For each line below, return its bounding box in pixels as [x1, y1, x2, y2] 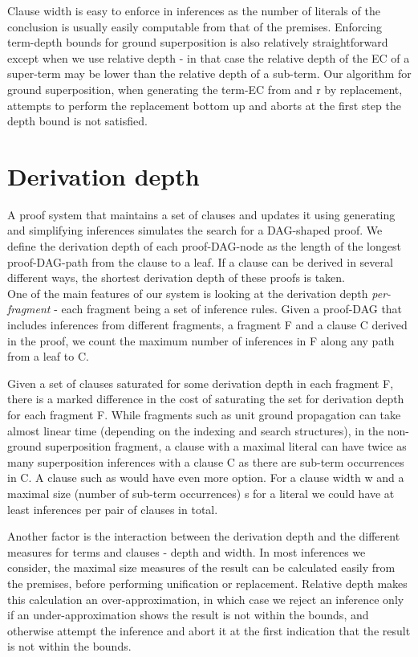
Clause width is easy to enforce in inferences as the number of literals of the [7, 2, 380, 18]
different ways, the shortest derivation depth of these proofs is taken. [7, 269, 345, 286]
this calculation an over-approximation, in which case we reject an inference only [7, 590, 404, 607]
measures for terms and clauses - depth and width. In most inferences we [7, 543, 366, 560]
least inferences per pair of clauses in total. [7, 500, 218, 517]
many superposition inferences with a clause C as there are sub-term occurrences [7, 453, 404, 470]
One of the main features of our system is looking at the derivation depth [7, 284, 368, 301]
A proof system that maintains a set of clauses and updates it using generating [7, 206, 396, 222]
